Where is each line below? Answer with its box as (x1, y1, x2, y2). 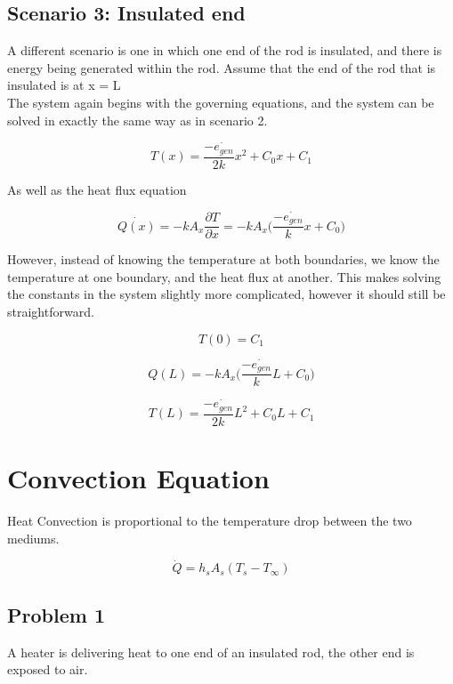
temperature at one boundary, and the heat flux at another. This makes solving (7, 267, 441, 286)
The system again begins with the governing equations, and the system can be (7, 93, 434, 111)
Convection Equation (7, 460, 270, 496)
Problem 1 (7, 600, 105, 628)
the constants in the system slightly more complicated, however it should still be (7, 285, 446, 303)
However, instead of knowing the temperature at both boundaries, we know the (7, 250, 440, 269)
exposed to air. (7, 660, 88, 679)
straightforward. (7, 302, 94, 320)
